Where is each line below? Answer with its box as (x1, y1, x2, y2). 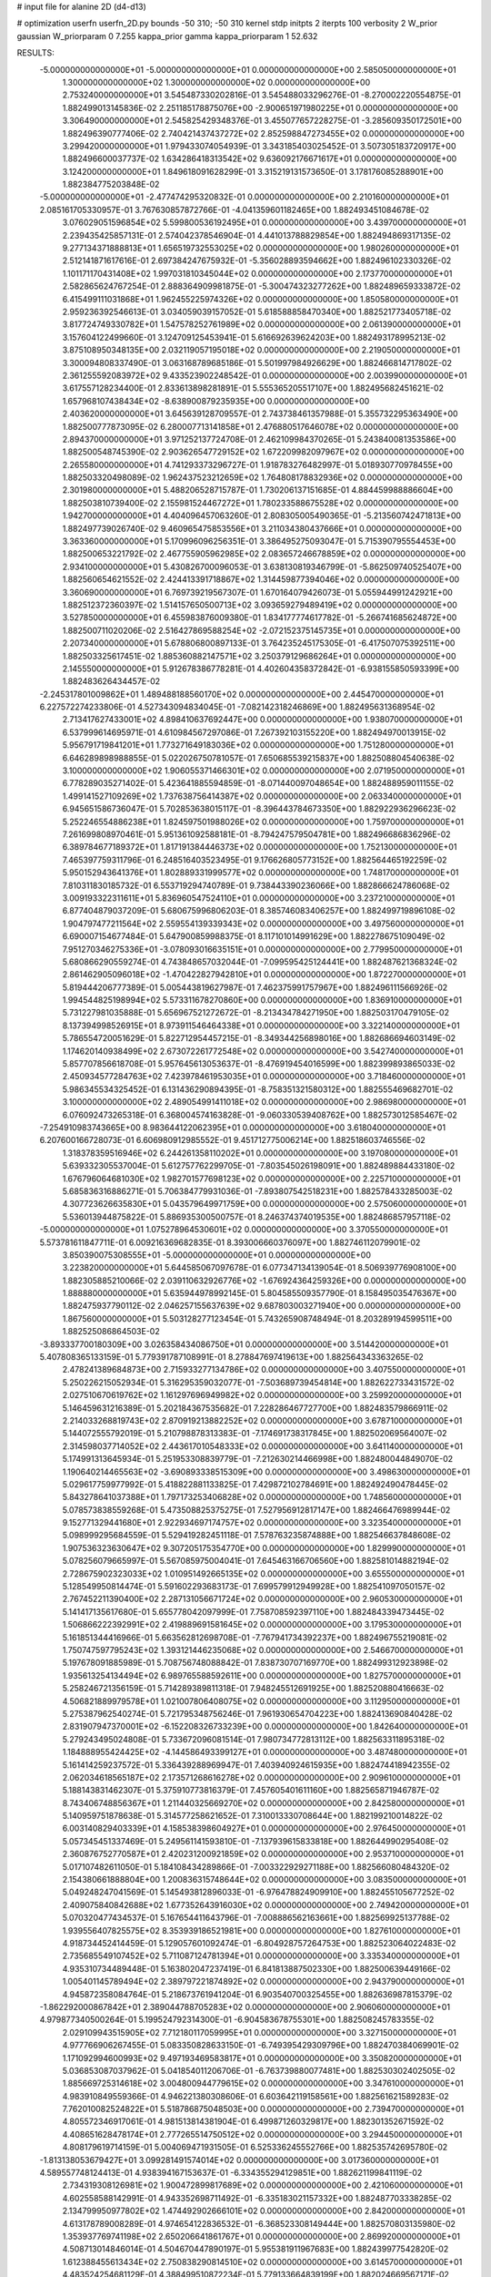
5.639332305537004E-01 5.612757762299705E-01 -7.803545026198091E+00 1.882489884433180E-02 (62, 1160, 456, 1171)
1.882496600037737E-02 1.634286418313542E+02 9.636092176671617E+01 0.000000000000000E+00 (62, 153, 457, 164)
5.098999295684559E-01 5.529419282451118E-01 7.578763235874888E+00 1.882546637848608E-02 (62, 1530, 452, 1541)
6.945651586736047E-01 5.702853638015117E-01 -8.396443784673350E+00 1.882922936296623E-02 (62, 803, 456, 814)
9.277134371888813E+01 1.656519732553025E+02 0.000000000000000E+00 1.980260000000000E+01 (62, 242, 459, 254)
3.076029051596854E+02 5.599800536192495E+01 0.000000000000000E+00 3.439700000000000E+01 (62, 217, 467, 228)
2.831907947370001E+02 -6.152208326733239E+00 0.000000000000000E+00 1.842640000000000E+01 (62, 1721, 468, 1732)
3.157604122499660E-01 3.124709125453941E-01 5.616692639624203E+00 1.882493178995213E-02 (62, 332, 446, 342)
